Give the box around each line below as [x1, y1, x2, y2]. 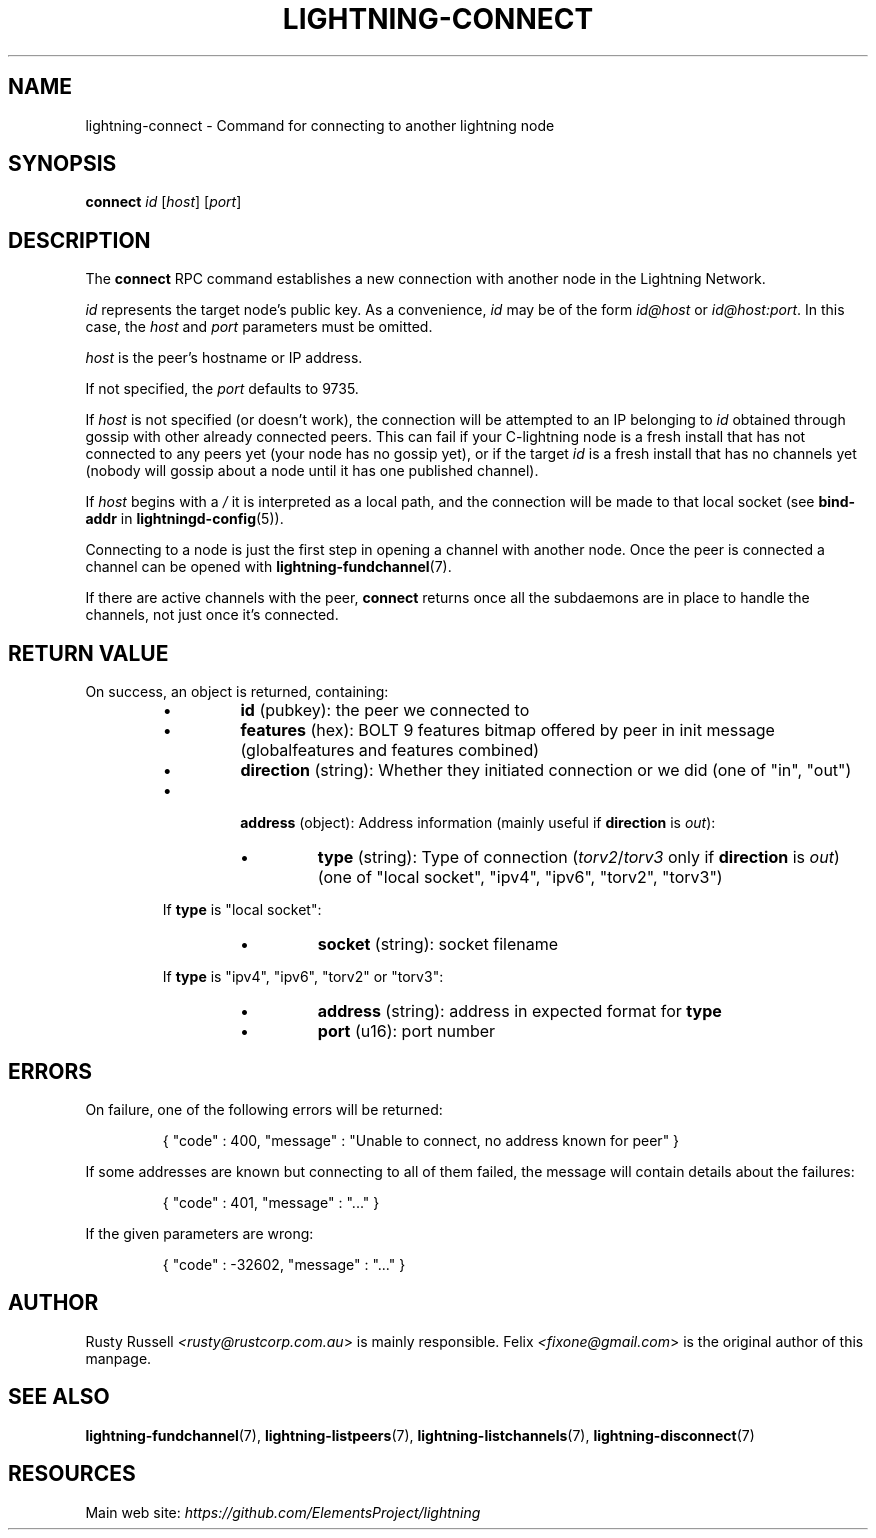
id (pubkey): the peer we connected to [240, 700, 530, 721]
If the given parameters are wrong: [85, 1224, 314, 1242]
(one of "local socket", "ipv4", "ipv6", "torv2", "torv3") [317, 867, 723, 888]
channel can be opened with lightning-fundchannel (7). [85, 558, 452, 576]
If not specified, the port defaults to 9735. [85, 380, 359, 398]
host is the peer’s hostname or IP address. [85, 349, 363, 367]
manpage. [85, 1349, 152, 1367]
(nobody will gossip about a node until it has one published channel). [85, 462, 539, 480]
